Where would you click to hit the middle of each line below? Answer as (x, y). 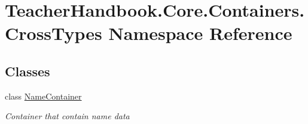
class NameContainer (43, 96)
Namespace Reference (200, 33)
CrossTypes (54, 33)
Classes (28, 71)
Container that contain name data (67, 116)
